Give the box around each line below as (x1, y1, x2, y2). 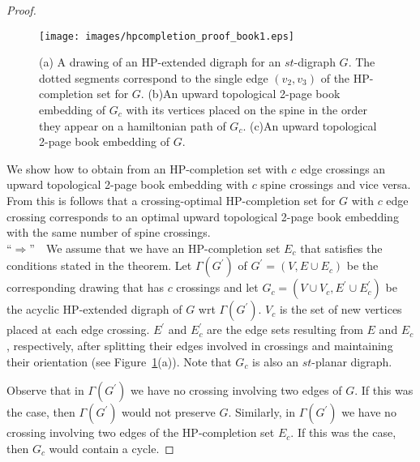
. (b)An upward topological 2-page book (140, 85, 341, 102)
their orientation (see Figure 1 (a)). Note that (6, 353, 232, 370)
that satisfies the (300, 239, 383, 256)
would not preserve (122, 404, 216, 421)
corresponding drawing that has (6, 279, 164, 296)
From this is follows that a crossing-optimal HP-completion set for (6, 192, 336, 208)
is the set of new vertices (279, 301, 402, 318)
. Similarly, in (228, 404, 295, 421)
